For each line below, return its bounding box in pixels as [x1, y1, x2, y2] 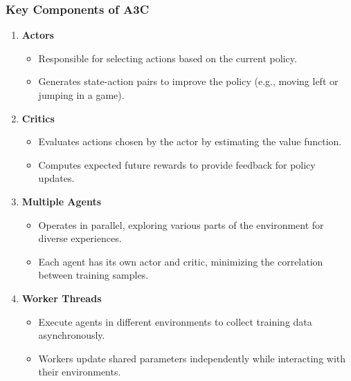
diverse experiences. [38, 231, 122, 245]
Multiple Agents [21, 194, 102, 208]
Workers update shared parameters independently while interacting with [38, 351, 346, 365]
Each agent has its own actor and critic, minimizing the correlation [38, 254, 323, 268]
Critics [21, 111, 55, 125]
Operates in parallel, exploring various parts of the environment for [38, 217, 324, 232]
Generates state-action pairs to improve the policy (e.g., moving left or [38, 74, 339, 89]
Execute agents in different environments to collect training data [38, 314, 312, 328]
